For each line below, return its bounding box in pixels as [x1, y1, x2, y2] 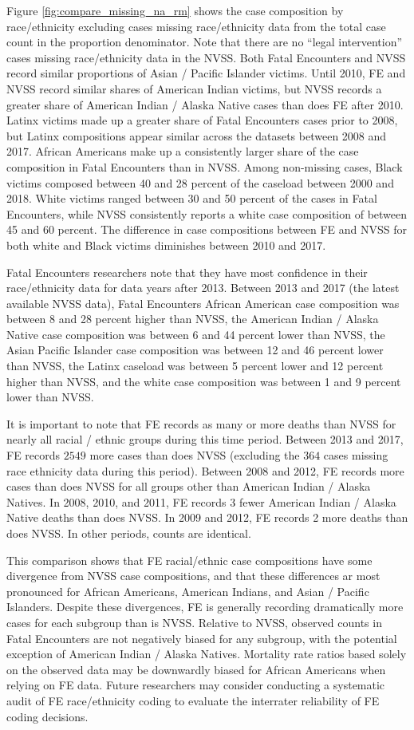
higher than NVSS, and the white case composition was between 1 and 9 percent [6, 373, 401, 389]
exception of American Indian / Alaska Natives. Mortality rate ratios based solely [6, 645, 407, 662]
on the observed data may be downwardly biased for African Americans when [6, 661, 386, 677]
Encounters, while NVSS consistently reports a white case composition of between [6, 205, 408, 222]
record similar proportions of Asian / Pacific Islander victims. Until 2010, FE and [6, 65, 406, 81]
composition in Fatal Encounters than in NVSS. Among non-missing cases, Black [6, 158, 403, 175]
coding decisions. [6, 708, 89, 724]
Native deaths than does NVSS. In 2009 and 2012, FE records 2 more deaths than [6, 509, 408, 526]
